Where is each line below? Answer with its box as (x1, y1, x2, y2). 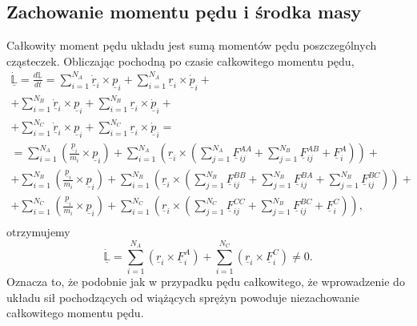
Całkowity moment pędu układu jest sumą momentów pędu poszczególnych (6, 37, 377, 54)
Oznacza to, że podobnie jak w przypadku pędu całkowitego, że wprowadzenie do (6, 273, 405, 290)
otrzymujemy (6, 223, 70, 240)
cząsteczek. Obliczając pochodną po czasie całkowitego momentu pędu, (6, 52, 355, 69)
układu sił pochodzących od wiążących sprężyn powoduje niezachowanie (6, 288, 359, 305)
